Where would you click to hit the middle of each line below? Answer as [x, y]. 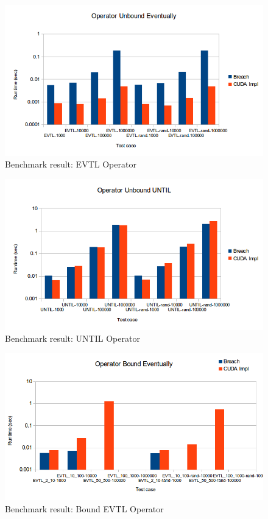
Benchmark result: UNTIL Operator [72, 338]
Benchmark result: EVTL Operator [71, 164]
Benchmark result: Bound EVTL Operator [84, 508]
